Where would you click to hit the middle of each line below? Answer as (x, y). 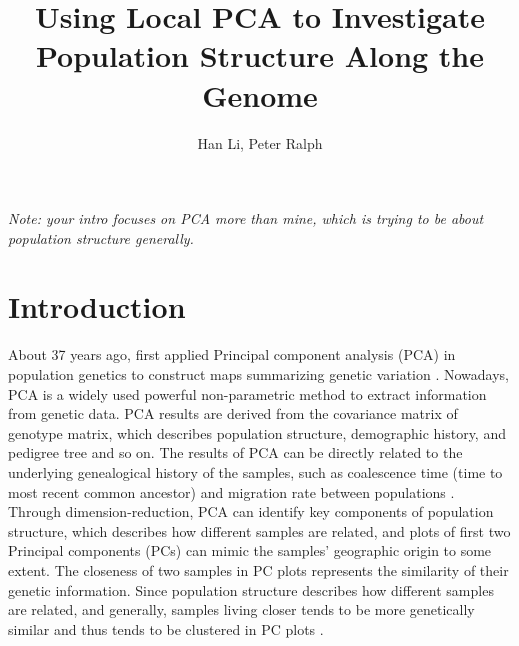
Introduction (97, 306)
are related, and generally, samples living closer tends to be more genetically (241, 609)
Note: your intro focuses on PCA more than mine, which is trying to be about (246, 218)
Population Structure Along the (260, 55)
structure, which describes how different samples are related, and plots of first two (259, 530)
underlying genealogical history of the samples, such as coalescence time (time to (255, 471)
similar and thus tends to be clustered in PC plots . (166, 628)
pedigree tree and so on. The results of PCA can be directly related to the (235, 452)
